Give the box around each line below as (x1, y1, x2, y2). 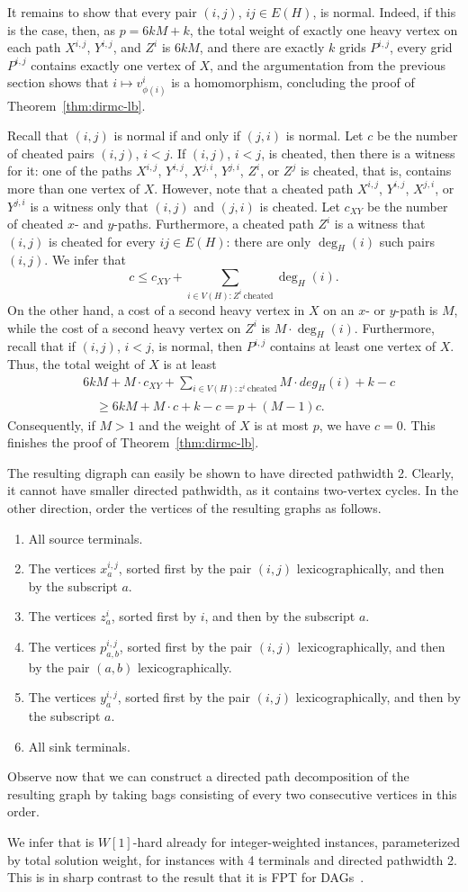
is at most (254, 415, 309, 434)
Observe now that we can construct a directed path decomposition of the (7, 767, 409, 786)
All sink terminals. (28, 736, 130, 755)
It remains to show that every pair (7, 3, 197, 21)
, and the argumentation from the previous (210, 55, 445, 74)
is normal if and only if (113, 126, 241, 145)
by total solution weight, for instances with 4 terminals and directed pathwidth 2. (7, 850, 457, 869)
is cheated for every (48, 231, 156, 250)
